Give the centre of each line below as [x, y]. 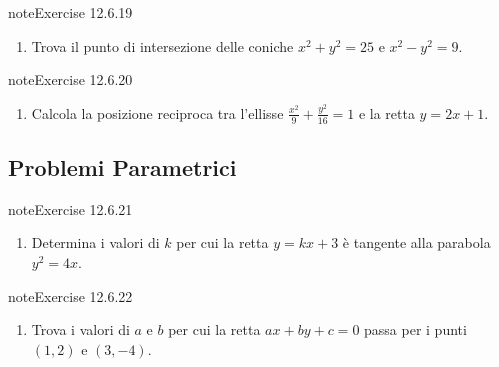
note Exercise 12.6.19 [70, 12]
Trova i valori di [80, 329]
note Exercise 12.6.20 [70, 79]
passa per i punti [415, 329]
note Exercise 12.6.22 [70, 295]
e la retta [386, 112]
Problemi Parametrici [122, 167]
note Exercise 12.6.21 [70, 208]
